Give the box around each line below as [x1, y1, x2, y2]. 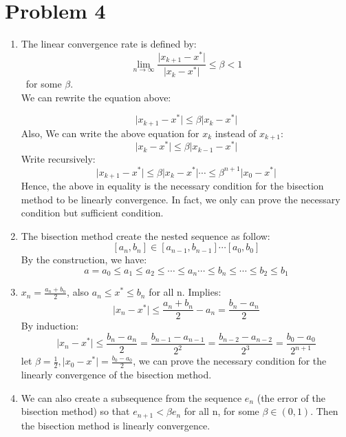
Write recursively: [21, 152, 96, 166]
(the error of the [257, 390, 325, 405]
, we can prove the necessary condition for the [133, 354, 327, 368]
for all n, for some [184, 404, 259, 418]
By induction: [21, 318, 79, 333]
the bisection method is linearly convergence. [21, 418, 210, 432]
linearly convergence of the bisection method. [21, 367, 212, 382]
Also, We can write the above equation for [21, 125, 199, 140]
